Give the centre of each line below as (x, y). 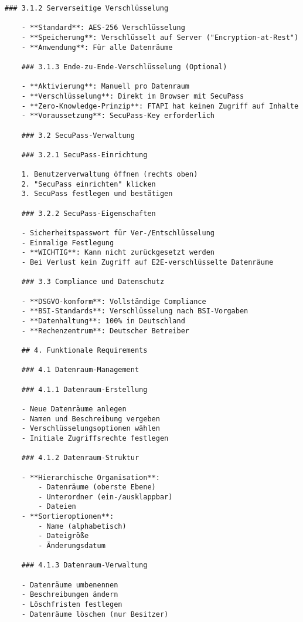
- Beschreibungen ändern (70, 595)
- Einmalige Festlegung (68, 243)
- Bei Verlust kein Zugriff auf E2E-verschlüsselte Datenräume (147, 263)
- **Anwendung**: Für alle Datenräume (97, 47)
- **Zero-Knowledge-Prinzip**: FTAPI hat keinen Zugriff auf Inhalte (160, 106)
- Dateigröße (64, 536)
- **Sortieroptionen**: (68, 517)
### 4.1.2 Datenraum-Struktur (80, 458)
